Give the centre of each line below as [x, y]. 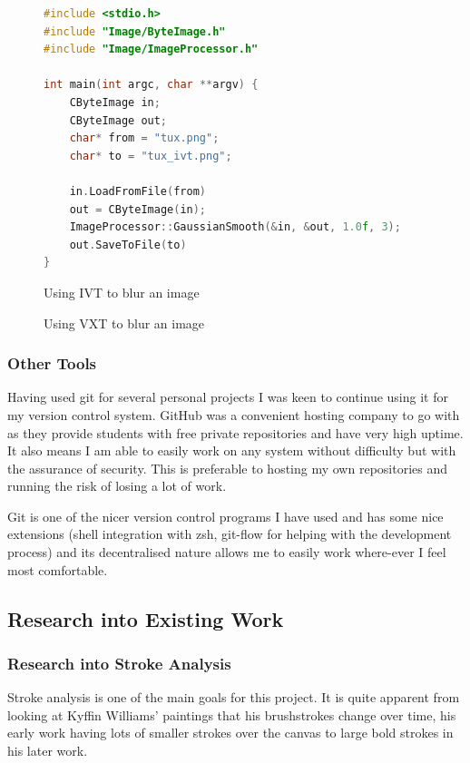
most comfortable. [58, 569]
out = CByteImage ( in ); [138, 209]
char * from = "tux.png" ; [144, 138]
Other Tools [52, 363]
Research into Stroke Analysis [119, 663]
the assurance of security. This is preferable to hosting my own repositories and [227, 468]
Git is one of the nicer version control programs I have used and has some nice [225, 516]
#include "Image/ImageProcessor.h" [151, 49]
